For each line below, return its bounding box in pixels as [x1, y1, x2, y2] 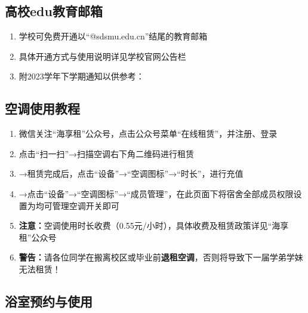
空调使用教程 [5, 99, 80, 118]
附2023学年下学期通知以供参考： [19, 70, 144, 82]
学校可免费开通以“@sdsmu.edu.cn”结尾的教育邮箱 [19, 30, 208, 42]
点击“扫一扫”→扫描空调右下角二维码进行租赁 [19, 147, 195, 159]
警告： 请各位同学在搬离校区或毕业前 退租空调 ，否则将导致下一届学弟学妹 [19, 251, 303, 263]
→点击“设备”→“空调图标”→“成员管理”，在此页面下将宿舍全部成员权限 [19, 187, 294, 200]
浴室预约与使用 [5, 291, 93, 310]
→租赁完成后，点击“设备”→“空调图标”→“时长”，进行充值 [19, 167, 244, 180]
